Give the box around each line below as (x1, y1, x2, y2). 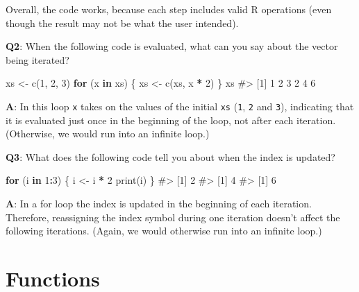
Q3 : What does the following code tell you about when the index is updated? (6, 149, 335, 164)
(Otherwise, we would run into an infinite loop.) (6, 126, 210, 141)
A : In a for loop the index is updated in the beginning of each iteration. (6, 196, 312, 210)
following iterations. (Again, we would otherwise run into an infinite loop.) (6, 223, 322, 238)
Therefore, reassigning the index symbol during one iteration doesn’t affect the (6, 209, 340, 224)
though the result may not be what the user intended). (6, 15, 239, 30)
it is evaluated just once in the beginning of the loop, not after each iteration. (6, 112, 336, 127)
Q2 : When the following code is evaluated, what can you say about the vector (6, 39, 338, 53)
